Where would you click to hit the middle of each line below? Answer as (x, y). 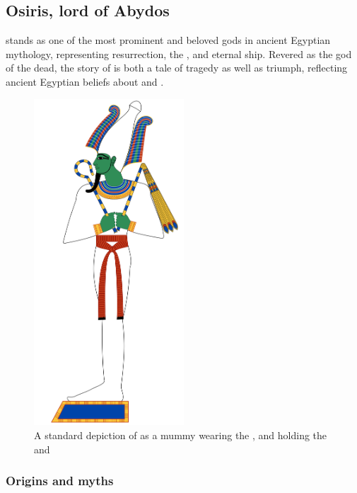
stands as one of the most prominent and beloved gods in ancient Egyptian (168, 40)
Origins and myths (60, 481)
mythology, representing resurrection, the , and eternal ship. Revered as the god (179, 53)
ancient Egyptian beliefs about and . (85, 81)
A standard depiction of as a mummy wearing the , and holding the (181, 435)
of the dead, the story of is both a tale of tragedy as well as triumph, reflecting (177, 68)
